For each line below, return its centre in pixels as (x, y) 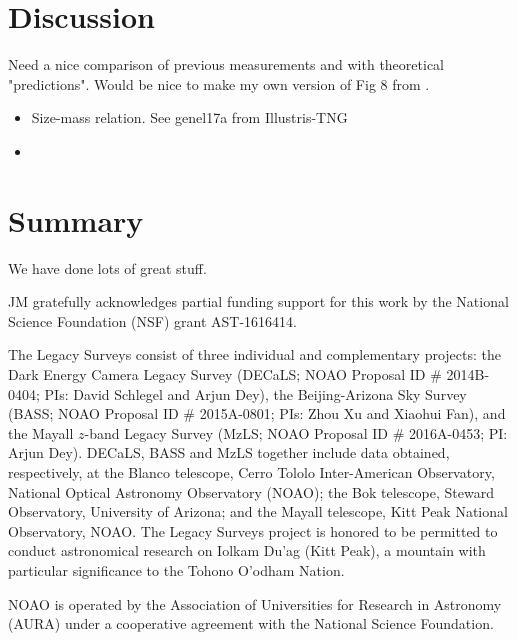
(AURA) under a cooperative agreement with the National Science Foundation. (251, 623)
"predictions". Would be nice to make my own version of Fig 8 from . (219, 83)
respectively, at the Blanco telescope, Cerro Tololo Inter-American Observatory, (251, 471)
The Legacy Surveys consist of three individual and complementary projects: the (254, 354)
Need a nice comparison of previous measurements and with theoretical (226, 64)
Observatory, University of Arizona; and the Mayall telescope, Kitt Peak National (258, 511)
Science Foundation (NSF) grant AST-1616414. (153, 320)
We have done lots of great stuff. (107, 267)
